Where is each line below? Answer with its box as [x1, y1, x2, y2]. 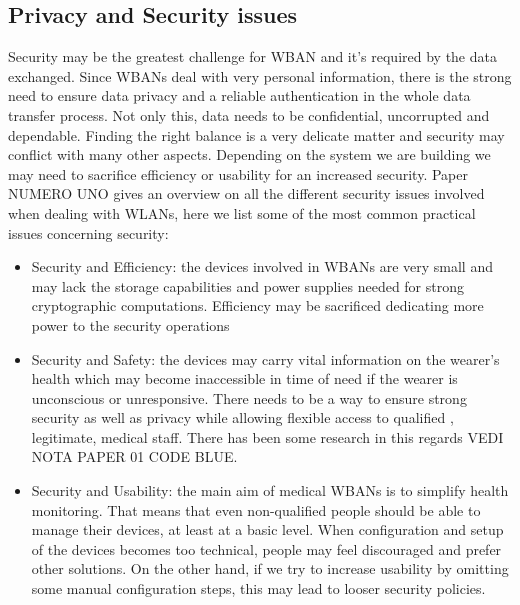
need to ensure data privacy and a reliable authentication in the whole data [8, 85, 471, 106]
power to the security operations [31, 314, 230, 335]
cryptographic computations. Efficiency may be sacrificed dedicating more [31, 295, 484, 316]
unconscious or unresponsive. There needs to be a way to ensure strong [31, 387, 467, 408]
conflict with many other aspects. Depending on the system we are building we [8, 144, 491, 165]
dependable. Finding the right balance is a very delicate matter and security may [8, 124, 505, 145]
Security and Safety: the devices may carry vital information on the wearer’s [31, 348, 500, 369]
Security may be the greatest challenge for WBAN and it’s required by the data [8, 46, 497, 67]
